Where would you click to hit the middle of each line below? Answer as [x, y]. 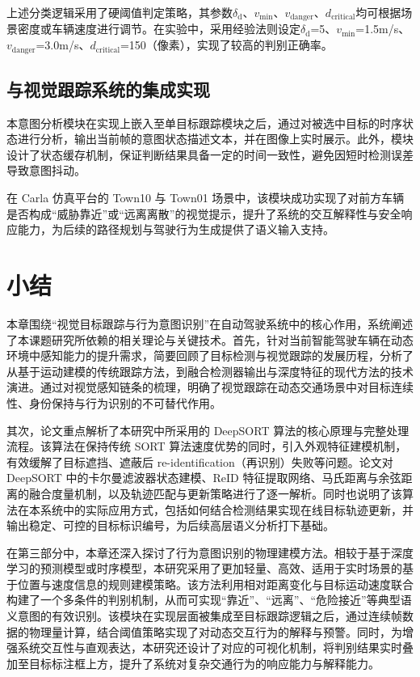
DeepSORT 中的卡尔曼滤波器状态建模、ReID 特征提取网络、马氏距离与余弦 [204, 478]
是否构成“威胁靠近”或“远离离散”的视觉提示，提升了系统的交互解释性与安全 [204, 213]
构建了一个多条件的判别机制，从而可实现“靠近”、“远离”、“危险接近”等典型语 [209, 600]
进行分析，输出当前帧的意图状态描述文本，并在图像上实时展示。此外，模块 [215, 139]
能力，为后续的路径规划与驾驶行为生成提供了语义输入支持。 [176, 229]
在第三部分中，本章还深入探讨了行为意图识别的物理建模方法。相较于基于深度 [210, 552]
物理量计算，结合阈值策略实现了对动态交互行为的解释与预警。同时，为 [215, 631]
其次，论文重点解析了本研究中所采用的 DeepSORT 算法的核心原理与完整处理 [208, 430]
